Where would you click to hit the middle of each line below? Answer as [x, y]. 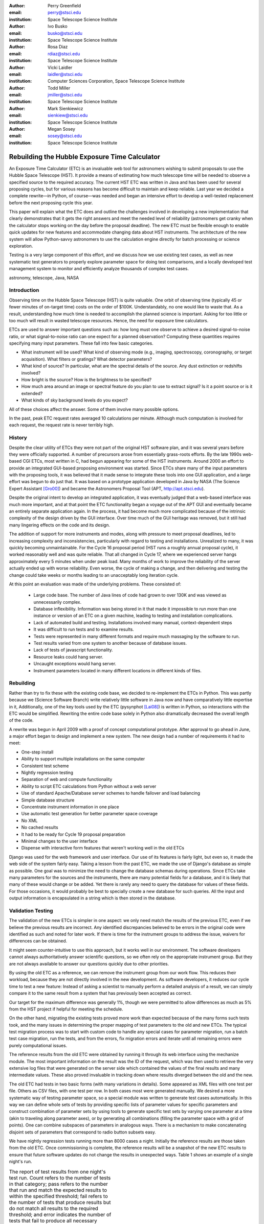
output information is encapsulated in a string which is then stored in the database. [92, 898]
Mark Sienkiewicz [65, 108]
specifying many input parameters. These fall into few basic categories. [81, 343]
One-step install [37, 752]
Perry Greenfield [64, 6]
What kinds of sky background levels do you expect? [75, 400]
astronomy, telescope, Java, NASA [44, 278]
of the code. [21, 720]
